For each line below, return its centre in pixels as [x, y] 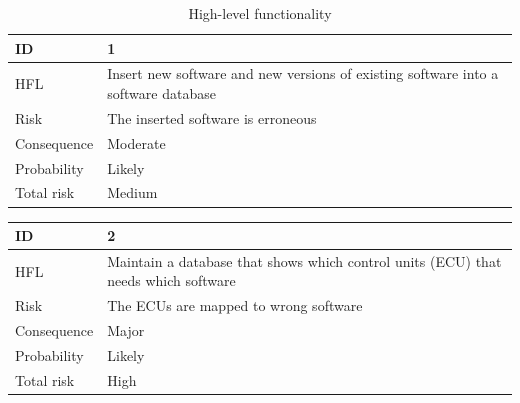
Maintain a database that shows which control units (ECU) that [304, 260]
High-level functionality [260, 13]
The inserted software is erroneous [212, 117]
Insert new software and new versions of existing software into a [303, 73]
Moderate [136, 142]
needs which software [171, 280]
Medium [132, 192]
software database [161, 93]
